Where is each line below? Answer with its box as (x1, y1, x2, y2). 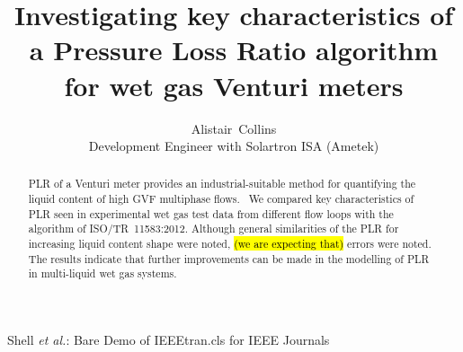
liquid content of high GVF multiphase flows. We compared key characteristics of (28, 191, 414, 207)
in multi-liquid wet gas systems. (28, 266, 177, 281)
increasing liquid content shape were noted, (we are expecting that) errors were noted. (28, 236, 432, 251)
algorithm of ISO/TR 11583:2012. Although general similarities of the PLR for (28, 221, 399, 236)
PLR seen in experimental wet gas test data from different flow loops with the (28, 206, 394, 221)
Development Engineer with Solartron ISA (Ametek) (88, 136, 379, 155)
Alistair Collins (191, 119, 277, 137)
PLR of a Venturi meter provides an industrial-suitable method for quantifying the (28, 176, 416, 191)
